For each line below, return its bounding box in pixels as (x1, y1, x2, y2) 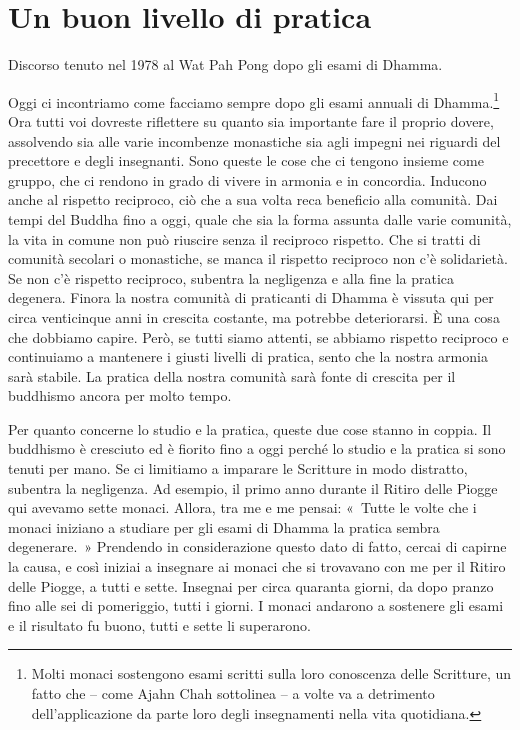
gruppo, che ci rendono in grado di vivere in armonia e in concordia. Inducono (8, 169, 487, 190)
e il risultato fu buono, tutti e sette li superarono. (8, 614, 311, 635)
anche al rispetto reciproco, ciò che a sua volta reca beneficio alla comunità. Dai (8, 189, 498, 210)
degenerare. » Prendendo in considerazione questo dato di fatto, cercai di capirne (8, 536, 507, 557)
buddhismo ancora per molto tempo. (8, 385, 232, 406)
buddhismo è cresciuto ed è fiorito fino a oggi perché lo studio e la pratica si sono (8, 438, 506, 459)
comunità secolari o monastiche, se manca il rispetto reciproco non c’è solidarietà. (8, 248, 508, 269)
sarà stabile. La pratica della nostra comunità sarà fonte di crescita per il (8, 365, 456, 386)
